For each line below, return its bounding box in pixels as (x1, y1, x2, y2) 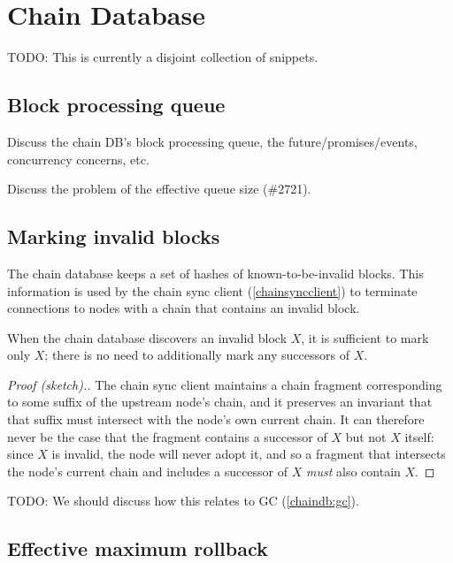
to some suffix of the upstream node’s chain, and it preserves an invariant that (7, 392, 433, 411)
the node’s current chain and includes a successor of (7, 461, 288, 480)
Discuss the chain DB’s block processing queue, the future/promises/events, (7, 132, 418, 150)
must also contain (305, 461, 401, 480)
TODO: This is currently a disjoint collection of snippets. (7, 48, 319, 66)
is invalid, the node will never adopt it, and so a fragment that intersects (51, 445, 446, 463)
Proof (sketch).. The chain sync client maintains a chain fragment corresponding (7, 375, 442, 393)
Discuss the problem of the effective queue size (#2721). (7, 179, 311, 198)
